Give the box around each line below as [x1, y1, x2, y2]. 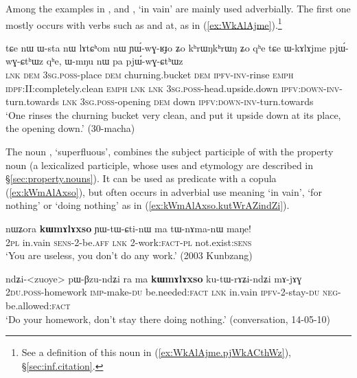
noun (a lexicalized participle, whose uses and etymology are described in [5, 157, 314, 172]
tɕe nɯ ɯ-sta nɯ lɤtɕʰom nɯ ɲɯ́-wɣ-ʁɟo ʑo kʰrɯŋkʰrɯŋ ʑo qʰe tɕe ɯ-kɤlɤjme [5, 40, 327, 54]
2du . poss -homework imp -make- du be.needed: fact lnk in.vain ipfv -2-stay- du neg [5, 285, 338, 299]
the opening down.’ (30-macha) [5, 121, 135, 135]
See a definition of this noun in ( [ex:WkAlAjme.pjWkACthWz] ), [21, 345, 291, 359]
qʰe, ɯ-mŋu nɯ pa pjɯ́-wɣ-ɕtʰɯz [46, 54, 183, 68]
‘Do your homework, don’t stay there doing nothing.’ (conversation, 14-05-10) [5, 311, 331, 326]
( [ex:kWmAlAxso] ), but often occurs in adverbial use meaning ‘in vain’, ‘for [5, 184, 322, 199]
